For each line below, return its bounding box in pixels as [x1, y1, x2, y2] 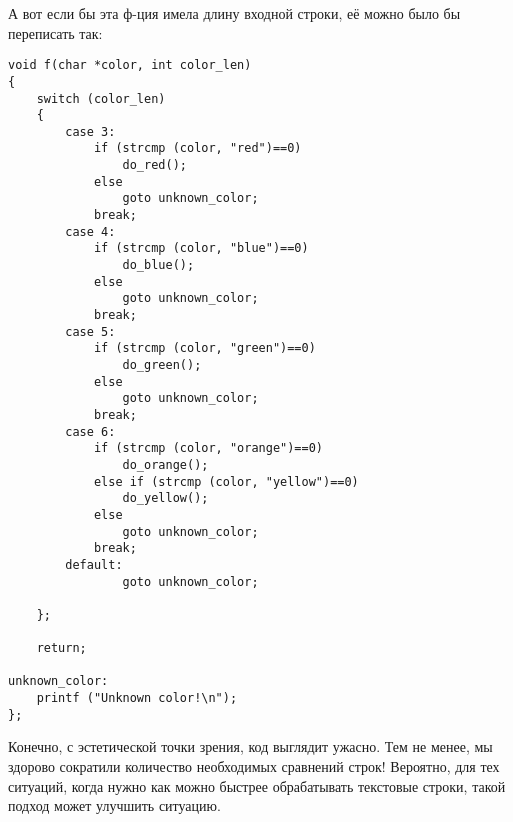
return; [36, 641, 87, 656]
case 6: [65, 424, 116, 439]
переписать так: [8, 22, 103, 43]
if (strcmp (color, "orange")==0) [93, 441, 323, 456]
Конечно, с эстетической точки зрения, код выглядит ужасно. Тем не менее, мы [8, 736, 493, 757]
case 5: [65, 324, 116, 339]
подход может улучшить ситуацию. [8, 795, 221, 816]
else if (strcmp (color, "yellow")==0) [93, 474, 359, 489]
